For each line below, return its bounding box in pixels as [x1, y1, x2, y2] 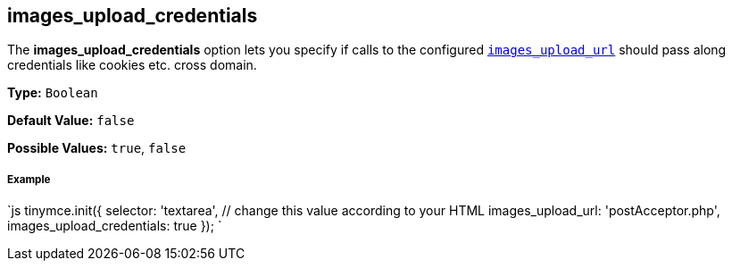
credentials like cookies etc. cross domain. [7, 57, 257, 73]
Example [7, 172, 51, 186]
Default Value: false [7, 113, 135, 129]
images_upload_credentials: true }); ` [7, 218, 222, 234]
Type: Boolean [7, 85, 98, 101]
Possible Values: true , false [7, 140, 187, 156]
